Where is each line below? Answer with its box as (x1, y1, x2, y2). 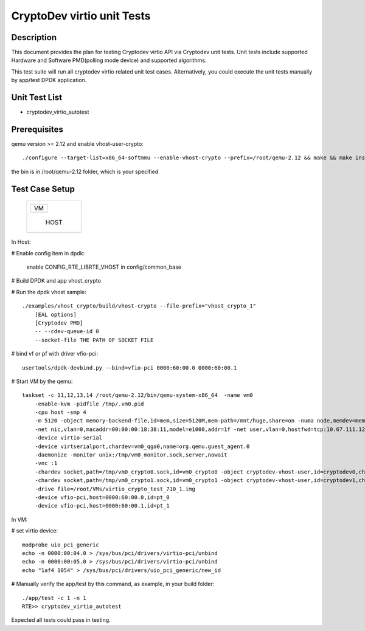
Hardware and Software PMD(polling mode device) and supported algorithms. (11, 57, 207, 64)
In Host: (11, 238, 31, 246)
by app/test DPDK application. (11, 77, 87, 84)
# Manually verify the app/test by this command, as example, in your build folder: (11, 581, 215, 588)
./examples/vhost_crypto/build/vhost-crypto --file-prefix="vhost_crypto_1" (22, 303, 257, 309)
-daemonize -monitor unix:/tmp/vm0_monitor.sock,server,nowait (34, 452, 228, 458)
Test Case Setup (11, 184, 75, 194)
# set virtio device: (11, 527, 58, 534)
